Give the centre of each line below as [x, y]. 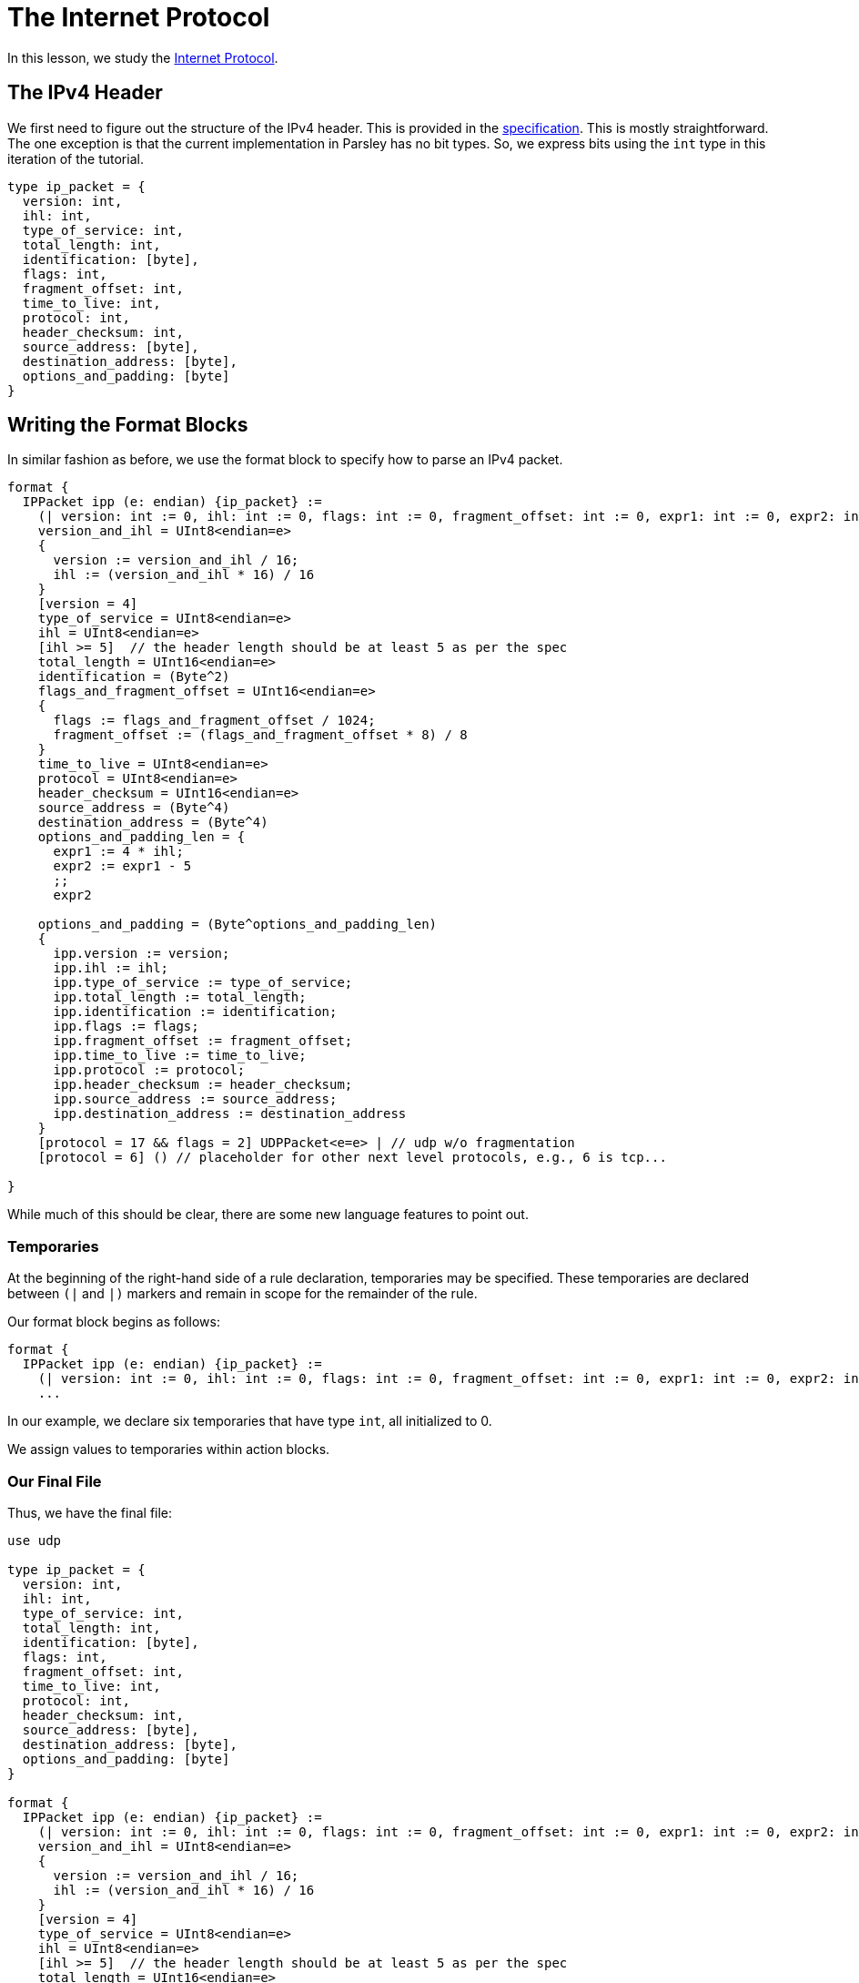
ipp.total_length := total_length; [180, 997]
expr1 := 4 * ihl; [118, 852]
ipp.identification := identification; [195, 1012]
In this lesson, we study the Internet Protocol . [143, 57]
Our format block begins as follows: [114, 1322]
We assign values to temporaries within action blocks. [169, 1449]
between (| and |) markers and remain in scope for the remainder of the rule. [243, 1294]
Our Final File [55, 1481]
